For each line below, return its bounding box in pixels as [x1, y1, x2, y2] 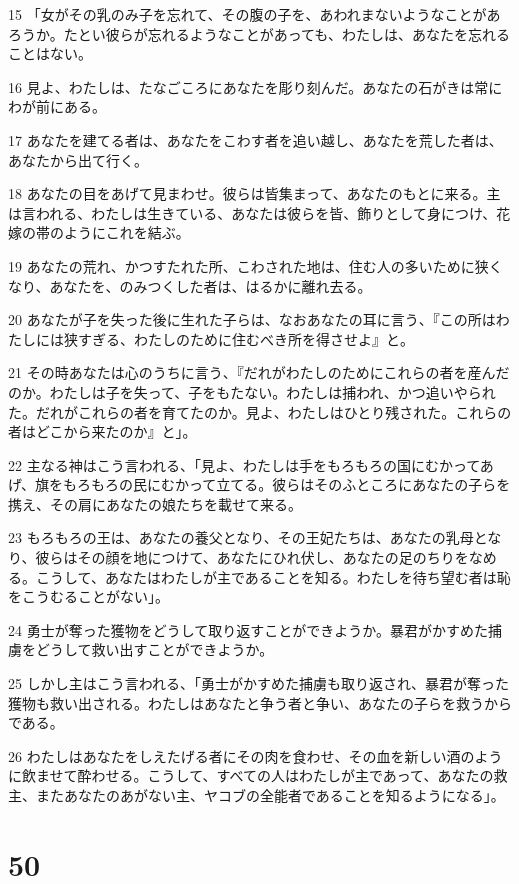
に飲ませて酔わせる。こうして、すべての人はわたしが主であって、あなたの [8, 765, 494, 786]
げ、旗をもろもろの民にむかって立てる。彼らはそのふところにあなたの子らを [8, 474, 511, 495]
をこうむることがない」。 [8, 586, 169, 607]
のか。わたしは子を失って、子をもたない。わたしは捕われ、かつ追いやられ [8, 381, 496, 402]
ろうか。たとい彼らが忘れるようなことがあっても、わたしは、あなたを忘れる [8, 23, 510, 44]
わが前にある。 [8, 96, 106, 117]
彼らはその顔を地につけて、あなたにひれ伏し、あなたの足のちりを [35, 547, 469, 568]
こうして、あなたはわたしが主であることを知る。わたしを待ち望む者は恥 [35, 566, 511, 587]
